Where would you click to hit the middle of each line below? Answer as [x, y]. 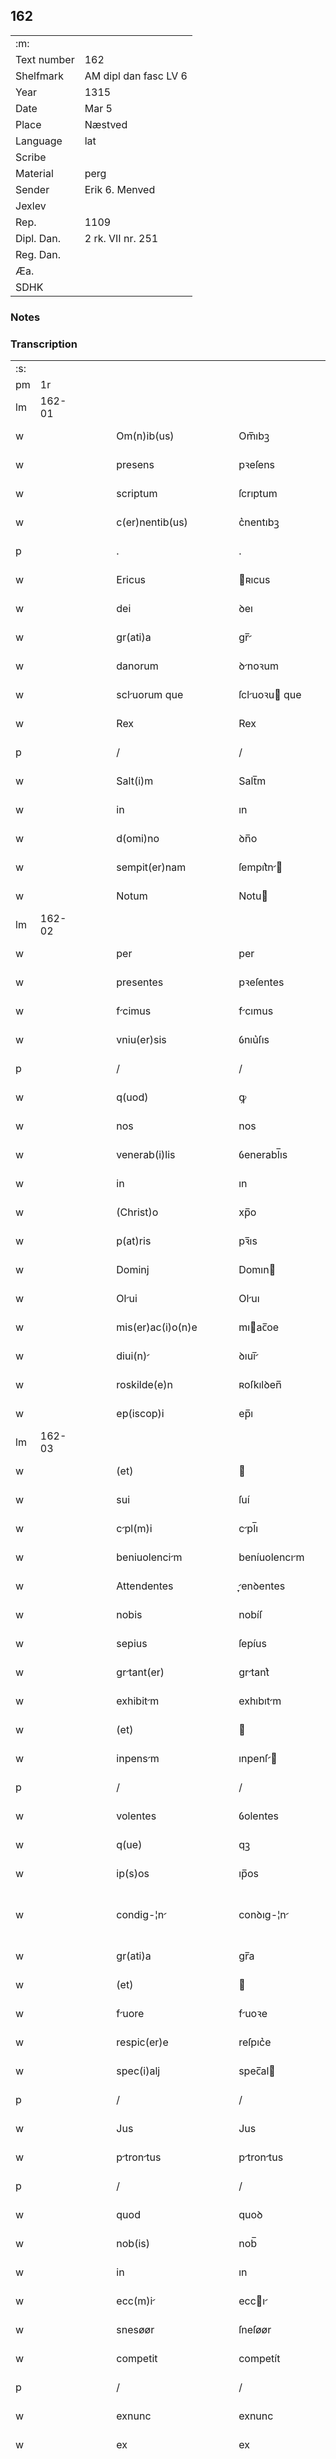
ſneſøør [255, 2330]
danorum [137, 666]
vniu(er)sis [141, 1040]
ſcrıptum [258, 494]
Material [34, 173]
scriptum [137, 494]
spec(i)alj [138, 2071]
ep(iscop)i [140, 1414]
